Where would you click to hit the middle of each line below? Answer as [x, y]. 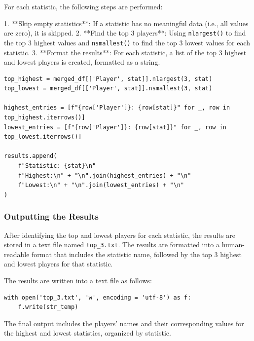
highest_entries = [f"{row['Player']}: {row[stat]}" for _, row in [117, 108]
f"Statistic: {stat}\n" [57, 166]
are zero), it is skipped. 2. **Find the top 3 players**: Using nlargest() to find [125, 33]
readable [17, 254]
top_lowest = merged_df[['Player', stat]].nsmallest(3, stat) [108, 89]
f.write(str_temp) [48, 307]
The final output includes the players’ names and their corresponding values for [124, 323]
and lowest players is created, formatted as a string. [82, 62]
